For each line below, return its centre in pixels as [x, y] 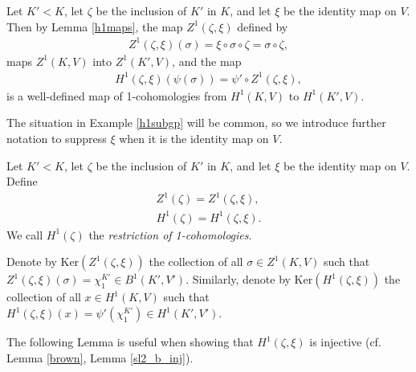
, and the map [207, 61]
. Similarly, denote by [238, 279]
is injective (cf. [345, 342]
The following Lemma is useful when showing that [130, 342]
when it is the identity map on [194, 139]
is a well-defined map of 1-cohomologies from [117, 95]
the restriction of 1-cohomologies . [170, 234]
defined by [263, 26]
